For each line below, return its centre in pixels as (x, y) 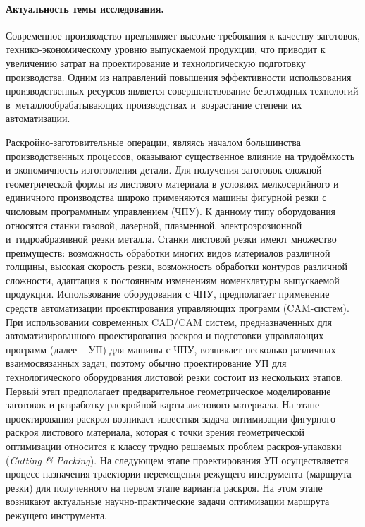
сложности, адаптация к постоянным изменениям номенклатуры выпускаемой (173, 280)
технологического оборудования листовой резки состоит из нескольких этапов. (175, 377)
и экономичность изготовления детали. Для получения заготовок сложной (164, 170)
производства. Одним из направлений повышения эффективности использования (179, 77)
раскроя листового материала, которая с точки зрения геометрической (155, 432)
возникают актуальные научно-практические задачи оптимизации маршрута (168, 501)
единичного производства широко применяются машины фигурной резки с (166, 197)
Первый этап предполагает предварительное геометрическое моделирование (168, 390)
